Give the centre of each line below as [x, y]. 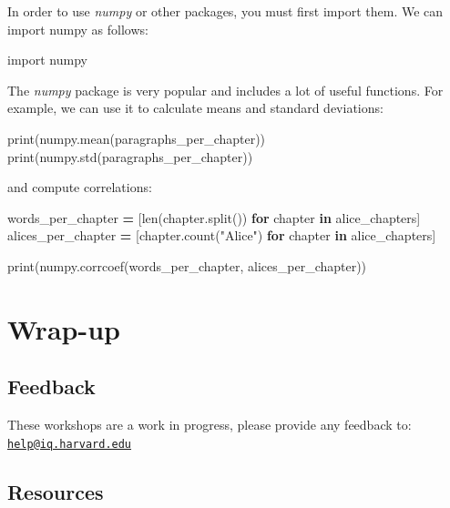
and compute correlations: [80, 187]
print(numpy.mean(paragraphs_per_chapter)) [137, 138]
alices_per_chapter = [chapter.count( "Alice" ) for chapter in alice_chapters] [222, 235]
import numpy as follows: [78, 29]
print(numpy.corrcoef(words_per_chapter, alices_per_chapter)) [187, 265]
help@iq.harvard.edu [70, 444]
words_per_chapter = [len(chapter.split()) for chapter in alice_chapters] [214, 217]
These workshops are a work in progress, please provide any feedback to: [210, 425]
